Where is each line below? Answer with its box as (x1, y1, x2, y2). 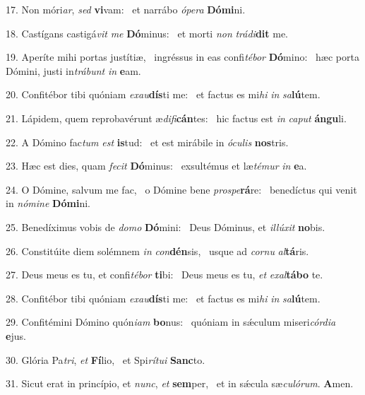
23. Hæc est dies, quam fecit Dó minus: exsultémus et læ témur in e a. (6, 158, 307, 173)
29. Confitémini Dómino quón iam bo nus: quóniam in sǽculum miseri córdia (6, 314, 336, 329)
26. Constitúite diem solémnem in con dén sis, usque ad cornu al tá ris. (6, 243, 309, 258)
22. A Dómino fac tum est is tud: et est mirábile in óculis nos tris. (6, 134, 289, 149)
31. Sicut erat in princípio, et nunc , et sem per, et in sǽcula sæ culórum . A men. (6, 376, 354, 391)
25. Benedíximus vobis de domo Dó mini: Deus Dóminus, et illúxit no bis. (6, 219, 325, 234)
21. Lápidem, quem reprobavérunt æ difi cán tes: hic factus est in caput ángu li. (6, 110, 347, 125)
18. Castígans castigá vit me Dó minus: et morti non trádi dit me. (6, 25, 289, 40)
